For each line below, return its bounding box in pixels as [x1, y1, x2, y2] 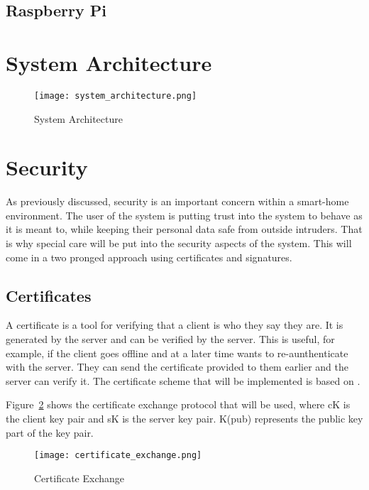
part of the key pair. [6, 425, 94, 440]
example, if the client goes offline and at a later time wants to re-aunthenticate [6, 345, 348, 360]
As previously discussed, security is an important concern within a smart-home [6, 194, 349, 209]
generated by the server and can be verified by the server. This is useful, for [6, 332, 335, 347]
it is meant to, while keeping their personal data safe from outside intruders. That [6, 222, 363, 236]
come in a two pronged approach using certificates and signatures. [6, 249, 292, 264]
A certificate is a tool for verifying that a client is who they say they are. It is [6, 317, 343, 332]
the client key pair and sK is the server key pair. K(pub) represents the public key [6, 411, 363, 426]
